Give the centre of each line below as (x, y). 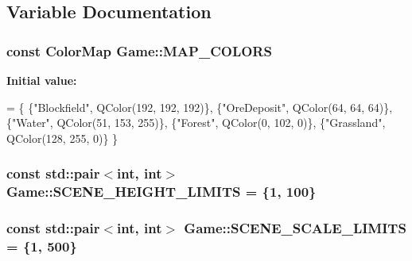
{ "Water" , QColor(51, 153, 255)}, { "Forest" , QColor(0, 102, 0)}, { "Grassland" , (196, 123)
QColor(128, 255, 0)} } (62, 138)
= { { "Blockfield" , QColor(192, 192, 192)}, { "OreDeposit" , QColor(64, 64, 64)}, (200, 107)
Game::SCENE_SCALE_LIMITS (295, 228)
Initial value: (42, 80)
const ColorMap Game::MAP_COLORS (139, 50)
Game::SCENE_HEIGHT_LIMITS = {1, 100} (161, 192)
